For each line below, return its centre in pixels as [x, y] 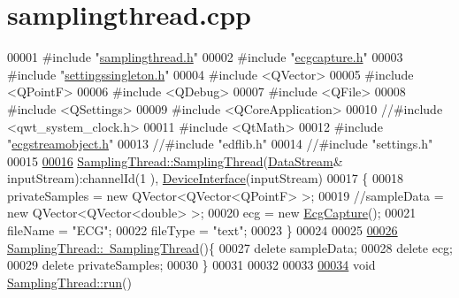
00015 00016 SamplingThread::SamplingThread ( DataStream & [175, 160]
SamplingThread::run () [69, 282]
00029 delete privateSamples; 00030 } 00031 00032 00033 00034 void [191, 265]
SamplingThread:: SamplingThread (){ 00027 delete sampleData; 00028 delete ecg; [230, 247]
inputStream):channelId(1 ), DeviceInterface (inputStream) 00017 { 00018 [205, 178]
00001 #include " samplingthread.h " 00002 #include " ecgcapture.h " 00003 [205, 57]
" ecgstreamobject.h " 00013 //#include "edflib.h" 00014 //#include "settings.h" [220, 144]
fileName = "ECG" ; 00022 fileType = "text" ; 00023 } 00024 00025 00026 [203, 230]
